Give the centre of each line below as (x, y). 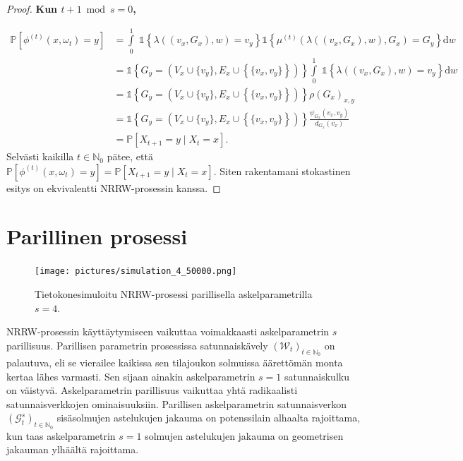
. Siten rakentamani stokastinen (282, 170)
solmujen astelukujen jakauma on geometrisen (244, 435)
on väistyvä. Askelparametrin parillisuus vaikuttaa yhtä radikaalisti (152, 390)
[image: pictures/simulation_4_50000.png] (136, 271)
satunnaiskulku (317, 376)
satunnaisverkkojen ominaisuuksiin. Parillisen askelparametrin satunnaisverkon (177, 403)
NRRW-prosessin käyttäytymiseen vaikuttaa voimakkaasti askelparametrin (168, 331)
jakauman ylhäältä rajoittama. (73, 449)
